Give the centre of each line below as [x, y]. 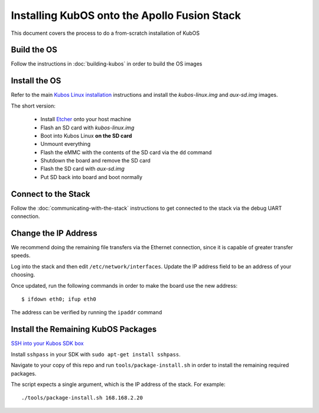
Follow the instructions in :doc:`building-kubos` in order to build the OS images [107, 64]
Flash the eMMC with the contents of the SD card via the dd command [126, 152]
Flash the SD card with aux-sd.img [83, 169]
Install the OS [36, 81]
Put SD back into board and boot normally [92, 177]
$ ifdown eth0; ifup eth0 [59, 299]
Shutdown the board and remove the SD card [95, 161]
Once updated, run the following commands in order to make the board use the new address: [124, 285]
